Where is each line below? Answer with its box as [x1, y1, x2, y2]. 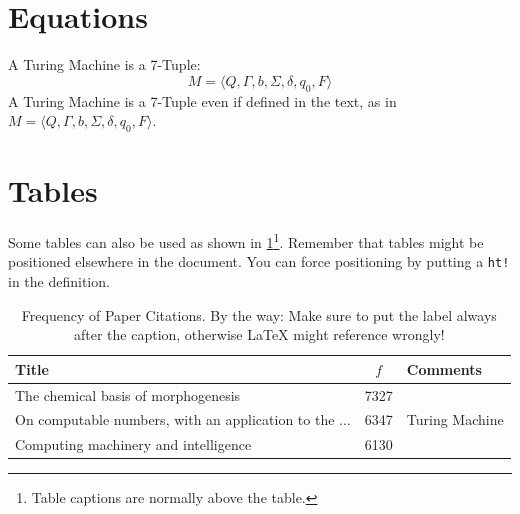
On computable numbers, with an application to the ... [15, 409, 351, 430]
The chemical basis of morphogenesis [15, 384, 241, 405]
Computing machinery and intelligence [15, 434, 252, 455]
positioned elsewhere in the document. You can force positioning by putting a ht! [8, 251, 510, 272]
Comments [406, 358, 482, 379]
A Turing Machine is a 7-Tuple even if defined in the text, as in [8, 90, 397, 111]
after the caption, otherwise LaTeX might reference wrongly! [73, 324, 445, 345]
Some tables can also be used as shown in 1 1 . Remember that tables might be [8, 229, 484, 252]
